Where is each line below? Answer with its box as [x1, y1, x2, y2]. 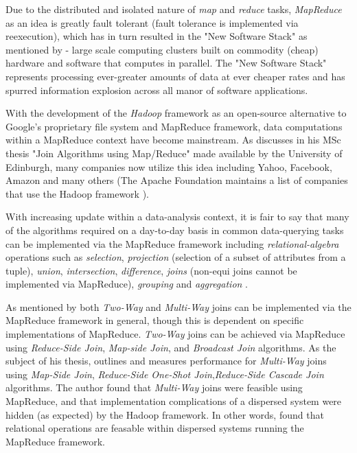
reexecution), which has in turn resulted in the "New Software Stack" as [5, 29, 308, 43]
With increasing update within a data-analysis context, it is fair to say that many [5, 209, 349, 224]
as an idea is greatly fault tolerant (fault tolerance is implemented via [5, 15, 299, 30]
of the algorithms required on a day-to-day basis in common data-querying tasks [5, 222, 344, 237]
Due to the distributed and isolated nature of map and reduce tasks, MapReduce [5, 2, 342, 16]
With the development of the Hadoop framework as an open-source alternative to [5, 106, 347, 120]
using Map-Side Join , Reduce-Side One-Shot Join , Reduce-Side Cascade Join [5, 367, 324, 381]
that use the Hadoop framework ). [5, 186, 149, 200]
